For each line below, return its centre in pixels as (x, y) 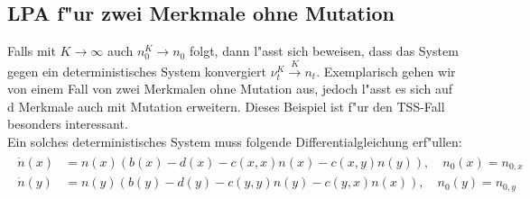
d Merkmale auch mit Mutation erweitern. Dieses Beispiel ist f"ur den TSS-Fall (226, 106)
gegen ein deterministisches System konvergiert (137, 71)
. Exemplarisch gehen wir (386, 71)
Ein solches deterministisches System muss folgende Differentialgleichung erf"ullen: (235, 141)
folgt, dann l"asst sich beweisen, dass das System (324, 51)
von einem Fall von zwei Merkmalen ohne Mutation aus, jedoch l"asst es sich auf (230, 89)
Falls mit (32, 51)
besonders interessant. (68, 124)
